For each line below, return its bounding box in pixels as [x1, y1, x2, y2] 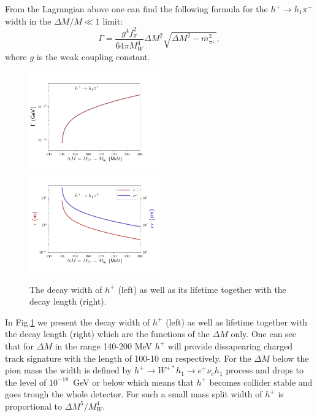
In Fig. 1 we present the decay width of [5, 315, 150, 328]
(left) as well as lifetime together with [166, 315, 307, 328]
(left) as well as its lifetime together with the [118, 283, 286, 295]
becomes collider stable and [209, 375, 313, 388]
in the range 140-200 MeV [55, 339, 153, 352]
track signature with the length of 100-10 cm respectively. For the [5, 351, 251, 364]
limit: [102, 14, 123, 27]
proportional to [5, 399, 63, 412]
